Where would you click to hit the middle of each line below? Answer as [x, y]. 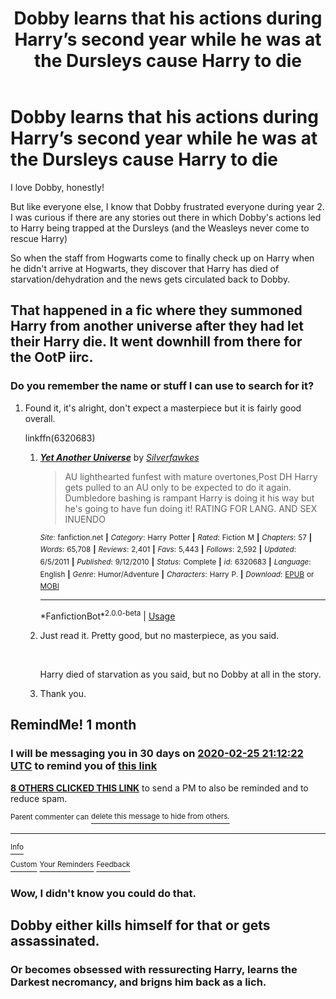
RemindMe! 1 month [73, 725]
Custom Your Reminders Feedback [70, 865]
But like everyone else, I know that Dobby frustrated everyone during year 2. [167, 206]
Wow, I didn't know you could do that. [103, 893]
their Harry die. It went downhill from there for [156, 342]
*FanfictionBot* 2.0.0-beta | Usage [107, 615]
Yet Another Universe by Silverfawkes [119, 457]
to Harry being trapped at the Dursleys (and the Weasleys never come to [160, 228]
